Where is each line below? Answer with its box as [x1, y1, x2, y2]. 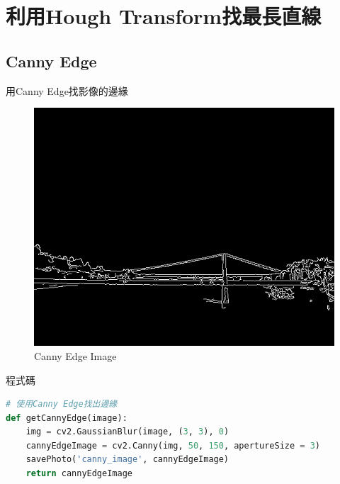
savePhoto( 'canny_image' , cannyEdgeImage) [25, 454, 229, 465]
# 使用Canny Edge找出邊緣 [6, 399, 118, 410]
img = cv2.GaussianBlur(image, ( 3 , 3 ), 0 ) [25, 427, 229, 437]
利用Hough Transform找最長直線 [6, 1, 322, 30]
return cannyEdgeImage [25, 468, 132, 479]
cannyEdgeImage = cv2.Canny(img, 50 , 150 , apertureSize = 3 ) [25, 440, 320, 451]
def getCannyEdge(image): [6, 412, 127, 423]
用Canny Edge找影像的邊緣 [6, 83, 128, 98]
